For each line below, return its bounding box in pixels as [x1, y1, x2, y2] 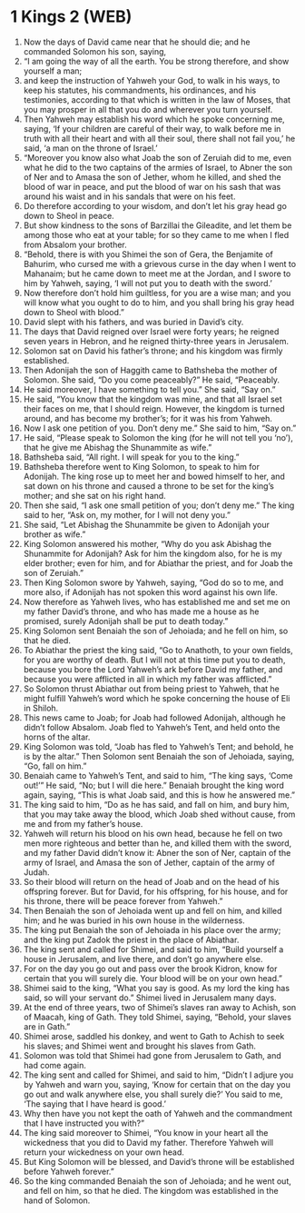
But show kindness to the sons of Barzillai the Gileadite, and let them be [23, 220, 292, 231]
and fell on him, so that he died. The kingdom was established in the [23, 1185, 280, 1196]
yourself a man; [23, 65, 83, 76]
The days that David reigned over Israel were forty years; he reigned [23, 325, 280, 337]
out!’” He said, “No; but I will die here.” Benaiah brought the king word [23, 780, 285, 790]
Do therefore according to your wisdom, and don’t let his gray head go [23, 200, 287, 211]
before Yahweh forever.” [23, 1166, 114, 1177]
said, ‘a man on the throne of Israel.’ [23, 143, 158, 154]
